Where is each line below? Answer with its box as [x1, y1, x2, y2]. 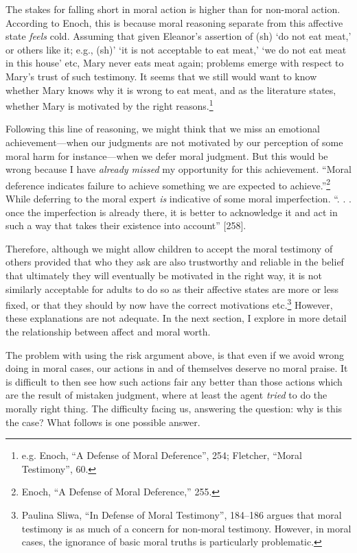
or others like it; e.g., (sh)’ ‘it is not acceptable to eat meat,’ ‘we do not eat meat [5, 42, 347, 56]
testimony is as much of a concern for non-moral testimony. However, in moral [21, 521, 352, 535]
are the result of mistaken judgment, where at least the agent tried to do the [5, 388, 327, 402]
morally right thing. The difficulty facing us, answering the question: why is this [5, 401, 343, 415]
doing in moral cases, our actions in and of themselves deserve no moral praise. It [5, 361, 348, 375]
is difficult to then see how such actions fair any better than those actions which [5, 374, 343, 388]
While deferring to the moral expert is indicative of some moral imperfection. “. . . [5, 191, 352, 206]
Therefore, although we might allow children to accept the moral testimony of [5, 241, 333, 255]
